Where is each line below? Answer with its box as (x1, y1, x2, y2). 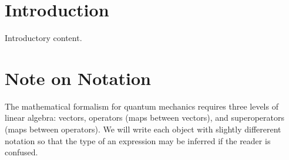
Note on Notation (5, 66, 151, 90)
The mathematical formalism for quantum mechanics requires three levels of (5, 100, 278, 112)
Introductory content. (5, 32, 82, 44)
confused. (5, 146, 38, 158)
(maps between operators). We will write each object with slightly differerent (5, 123, 281, 135)
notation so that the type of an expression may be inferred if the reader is (5, 134, 271, 147)
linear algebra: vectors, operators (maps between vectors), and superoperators (5, 111, 285, 124)
